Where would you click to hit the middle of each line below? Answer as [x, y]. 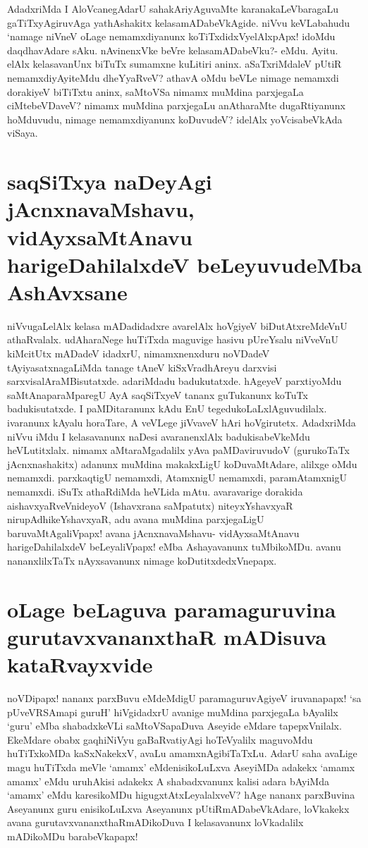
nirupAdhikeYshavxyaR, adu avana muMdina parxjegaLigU [136, 519]
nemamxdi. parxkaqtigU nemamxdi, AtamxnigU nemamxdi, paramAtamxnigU [177, 478]
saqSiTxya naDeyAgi [110, 182]
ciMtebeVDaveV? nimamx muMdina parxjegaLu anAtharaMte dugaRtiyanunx [176, 105]
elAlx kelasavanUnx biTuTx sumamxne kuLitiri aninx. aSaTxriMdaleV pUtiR [174, 64]
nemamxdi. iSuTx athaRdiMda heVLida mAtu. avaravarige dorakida [155, 491]
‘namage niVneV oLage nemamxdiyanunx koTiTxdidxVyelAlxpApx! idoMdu [171, 36]
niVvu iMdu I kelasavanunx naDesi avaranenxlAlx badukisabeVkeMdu [159, 436]
